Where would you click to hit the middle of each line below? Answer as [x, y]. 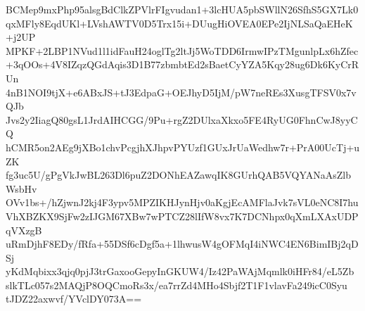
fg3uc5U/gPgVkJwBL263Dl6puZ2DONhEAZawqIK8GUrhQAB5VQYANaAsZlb [179, 175]
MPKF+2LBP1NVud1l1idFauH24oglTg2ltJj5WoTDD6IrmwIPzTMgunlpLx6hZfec [182, 50]
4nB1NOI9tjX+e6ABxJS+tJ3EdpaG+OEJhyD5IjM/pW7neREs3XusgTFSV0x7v [181, 92]
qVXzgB [24, 230]
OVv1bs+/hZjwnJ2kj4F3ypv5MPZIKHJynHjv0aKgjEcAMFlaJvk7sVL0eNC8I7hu [182, 202]
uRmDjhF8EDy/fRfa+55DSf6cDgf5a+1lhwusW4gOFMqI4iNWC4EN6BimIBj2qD [182, 244]
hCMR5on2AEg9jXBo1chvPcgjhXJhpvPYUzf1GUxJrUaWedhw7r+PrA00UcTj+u [183, 147]
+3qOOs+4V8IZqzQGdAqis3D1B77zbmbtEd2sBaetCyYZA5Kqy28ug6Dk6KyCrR [182, 64]
